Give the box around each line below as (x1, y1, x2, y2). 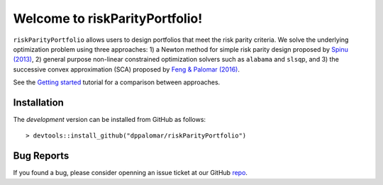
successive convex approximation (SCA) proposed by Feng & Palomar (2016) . (13, 65, 240, 74)
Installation (13, 96, 64, 108)
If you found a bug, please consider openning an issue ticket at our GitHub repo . (13, 169, 248, 177)
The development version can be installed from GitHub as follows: (13, 116, 206, 124)
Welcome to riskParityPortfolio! (13, 11, 203, 26)
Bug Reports (13, 150, 70, 162)
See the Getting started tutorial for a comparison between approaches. (13, 78, 221, 86)
